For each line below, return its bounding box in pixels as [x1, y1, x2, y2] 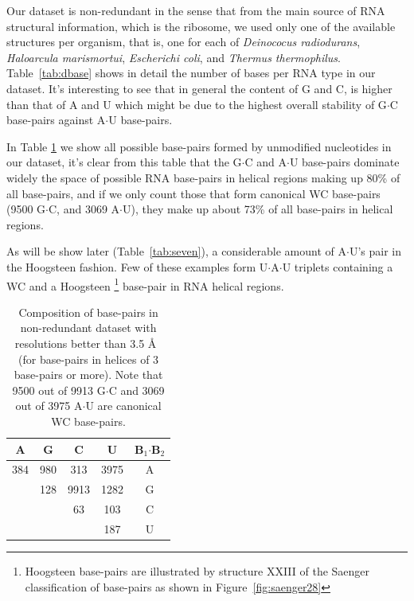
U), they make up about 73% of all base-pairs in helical [122, 201, 393, 217]
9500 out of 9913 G [12, 381, 106, 398]
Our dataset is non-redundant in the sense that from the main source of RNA [6, 2, 385, 18]
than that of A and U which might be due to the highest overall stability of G [6, 96, 387, 112]
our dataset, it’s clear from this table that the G [6, 154, 242, 170]
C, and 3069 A [49, 201, 120, 217]
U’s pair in [349, 243, 401, 260]
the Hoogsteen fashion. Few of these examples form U [6, 258, 268, 275]
